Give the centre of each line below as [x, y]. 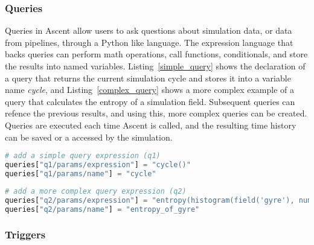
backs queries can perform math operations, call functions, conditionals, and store [156, 54]
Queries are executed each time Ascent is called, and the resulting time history [151, 125]
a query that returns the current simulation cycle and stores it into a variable [148, 78]
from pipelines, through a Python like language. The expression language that [149, 42]
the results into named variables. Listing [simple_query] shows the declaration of [155, 66]
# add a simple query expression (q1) [83, 156]
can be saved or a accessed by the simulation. [89, 137]
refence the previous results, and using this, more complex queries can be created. [156, 113]
